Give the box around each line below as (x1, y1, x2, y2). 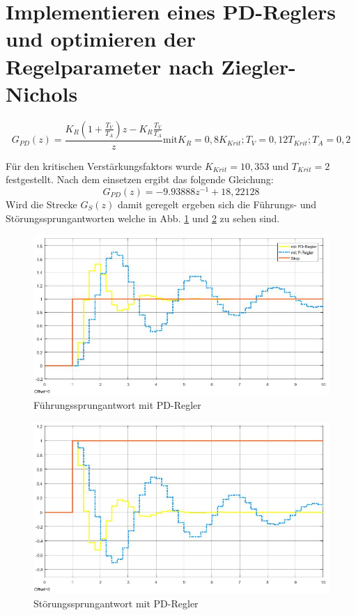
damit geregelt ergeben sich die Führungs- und (117, 196, 317, 211)
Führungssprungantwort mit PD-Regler (33, 398, 201, 412)
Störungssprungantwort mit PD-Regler (33, 596, 199, 611)
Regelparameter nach (6, 52, 214, 80)
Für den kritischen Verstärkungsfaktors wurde (6, 158, 202, 173)
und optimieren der (6, 24, 196, 53)
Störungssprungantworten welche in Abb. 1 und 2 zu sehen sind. (6, 210, 280, 225)
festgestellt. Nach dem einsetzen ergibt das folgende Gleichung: (6, 172, 274, 187)
